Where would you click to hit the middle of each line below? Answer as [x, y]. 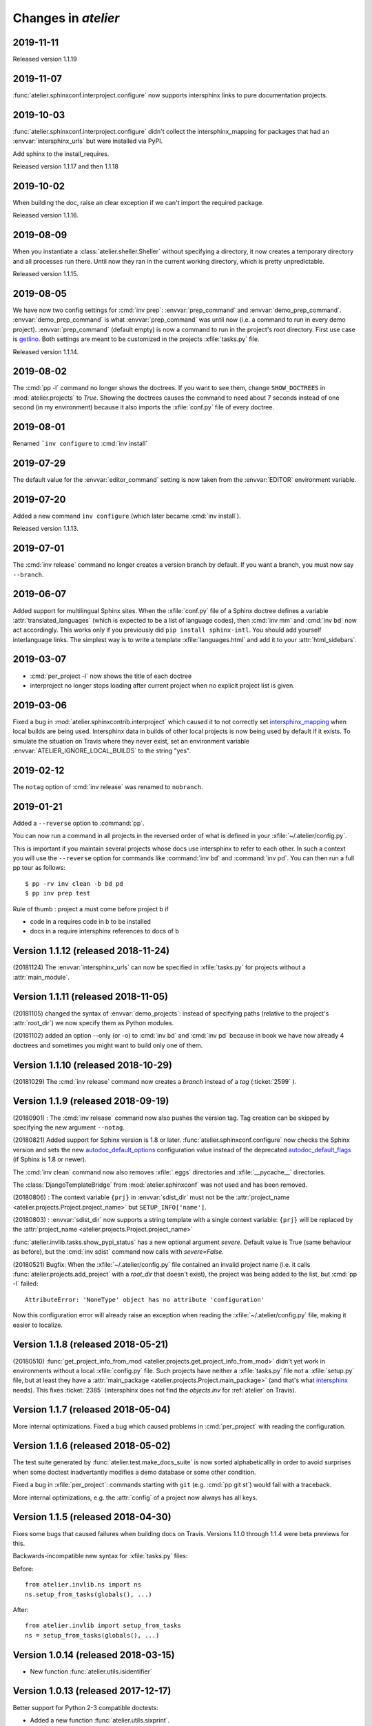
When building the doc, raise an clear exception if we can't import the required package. [138, 202]
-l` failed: [25, 1283]
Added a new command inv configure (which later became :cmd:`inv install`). [127, 516]
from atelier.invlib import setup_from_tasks [103, 1626]
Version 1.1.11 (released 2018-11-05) [91, 997]
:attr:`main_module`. [41, 977]
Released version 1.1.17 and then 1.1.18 [65, 166]
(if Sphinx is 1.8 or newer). [50, 1159]
